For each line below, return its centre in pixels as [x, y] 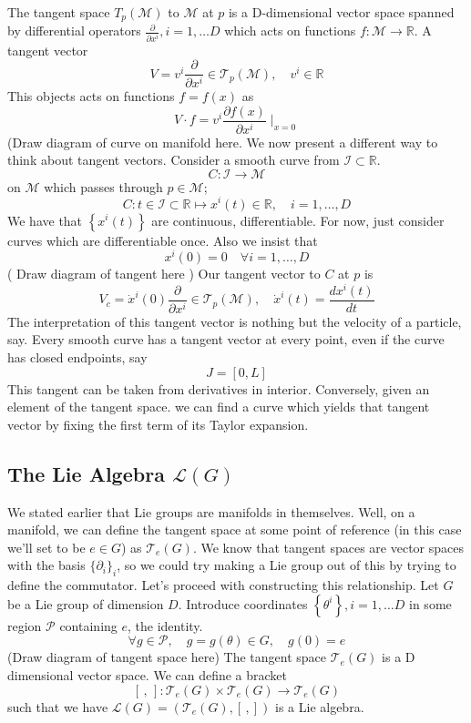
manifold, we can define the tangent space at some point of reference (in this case [235, 530]
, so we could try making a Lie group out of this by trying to [287, 565]
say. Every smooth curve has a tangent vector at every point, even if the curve [226, 339]
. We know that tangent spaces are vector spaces [328, 547]
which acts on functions [290, 31]
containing [88, 625]
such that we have [58, 706]
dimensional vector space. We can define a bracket [148, 674]
